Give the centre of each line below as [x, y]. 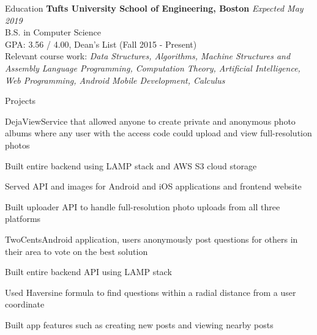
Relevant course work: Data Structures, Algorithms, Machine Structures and [148, 56]
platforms [23, 219]
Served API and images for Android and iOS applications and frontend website [153, 186]
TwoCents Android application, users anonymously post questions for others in [151, 239]
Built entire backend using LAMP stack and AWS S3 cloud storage [131, 165]
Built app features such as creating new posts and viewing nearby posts [139, 324]
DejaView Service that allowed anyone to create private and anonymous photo [150, 121]
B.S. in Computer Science [53, 32]
